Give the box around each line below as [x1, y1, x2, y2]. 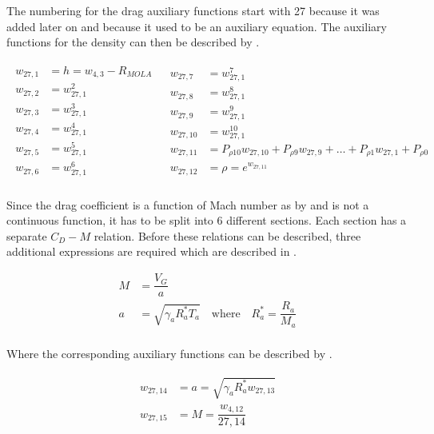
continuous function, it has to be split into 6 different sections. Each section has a [6, 212, 407, 229]
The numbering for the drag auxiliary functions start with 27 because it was [6, 2, 380, 18]
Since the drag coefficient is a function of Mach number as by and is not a [6, 196, 369, 213]
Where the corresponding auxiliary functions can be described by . [6, 344, 332, 361]
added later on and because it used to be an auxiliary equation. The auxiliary [6, 18, 387, 34]
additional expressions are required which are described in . [6, 243, 297, 260]
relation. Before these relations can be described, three [94, 227, 361, 244]
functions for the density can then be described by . [6, 34, 260, 50]
